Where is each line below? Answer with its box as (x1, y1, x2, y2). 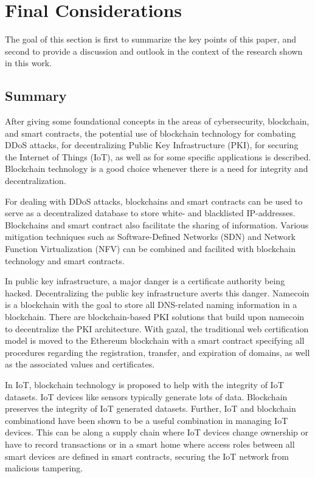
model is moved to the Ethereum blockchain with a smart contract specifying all (5, 334, 305, 347)
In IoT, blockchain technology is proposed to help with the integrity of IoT (5, 378, 284, 391)
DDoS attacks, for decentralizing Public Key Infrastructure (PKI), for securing (5, 138, 299, 151)
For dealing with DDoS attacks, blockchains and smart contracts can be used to (5, 194, 303, 207)
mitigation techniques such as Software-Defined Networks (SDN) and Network (5, 230, 296, 243)
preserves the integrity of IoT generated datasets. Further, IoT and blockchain (5, 402, 296, 415)
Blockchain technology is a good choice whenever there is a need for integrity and (5, 162, 308, 175)
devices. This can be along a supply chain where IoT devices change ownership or (5, 426, 309, 439)
